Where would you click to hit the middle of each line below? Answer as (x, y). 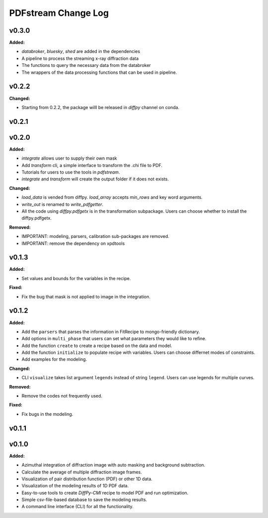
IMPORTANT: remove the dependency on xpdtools (73, 243)
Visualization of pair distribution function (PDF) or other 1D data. (87, 479)
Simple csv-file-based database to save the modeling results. (84, 500)
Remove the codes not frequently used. (62, 396)
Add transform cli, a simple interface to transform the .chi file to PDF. (92, 165)
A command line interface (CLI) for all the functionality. (78, 507)
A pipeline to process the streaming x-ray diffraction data (80, 58)
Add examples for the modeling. (54, 359)
